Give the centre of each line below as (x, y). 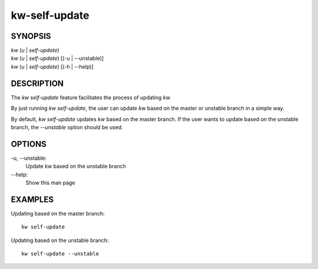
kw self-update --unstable (60, 254)
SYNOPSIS (31, 36)
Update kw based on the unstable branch (76, 166)
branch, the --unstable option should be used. (67, 127)
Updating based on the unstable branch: (60, 240)
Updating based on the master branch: (58, 213)
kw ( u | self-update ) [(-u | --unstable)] (57, 58)
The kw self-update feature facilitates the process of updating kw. (91, 97)
